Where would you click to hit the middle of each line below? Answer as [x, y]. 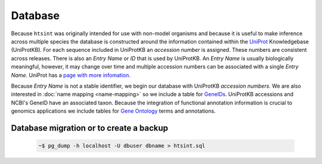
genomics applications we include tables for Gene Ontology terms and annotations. [113, 111]
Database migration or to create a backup [89, 128]
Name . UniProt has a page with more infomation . [71, 75]
